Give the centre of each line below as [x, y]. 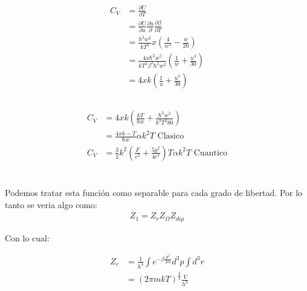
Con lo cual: [27, 237]
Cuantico [210, 153]
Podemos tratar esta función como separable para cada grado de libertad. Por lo [154, 193]
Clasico [171, 136]
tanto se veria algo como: [51, 204]
